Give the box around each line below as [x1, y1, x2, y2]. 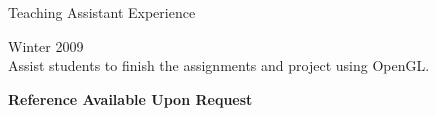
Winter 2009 [8, 35, 84, 56]
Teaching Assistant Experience [8, 2, 196, 22]
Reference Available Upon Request [8, 88, 253, 109]
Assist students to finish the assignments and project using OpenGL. [8, 55, 430, 76]
